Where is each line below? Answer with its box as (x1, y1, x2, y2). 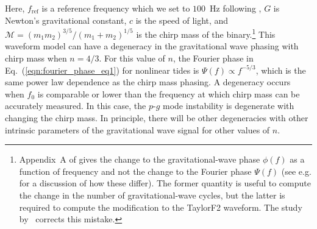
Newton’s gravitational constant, (5, 13, 127, 26)
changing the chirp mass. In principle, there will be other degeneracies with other (5, 111, 308, 124)
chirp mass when (5, 52, 67, 65)
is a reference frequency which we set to (41, 2, 190, 14)
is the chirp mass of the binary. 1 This (136, 26, 276, 40)
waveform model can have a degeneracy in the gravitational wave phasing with (5, 40, 299, 52)
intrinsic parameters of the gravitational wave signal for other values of (5, 123, 270, 136)
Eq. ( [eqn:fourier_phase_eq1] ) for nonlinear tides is (5, 63, 199, 76)
